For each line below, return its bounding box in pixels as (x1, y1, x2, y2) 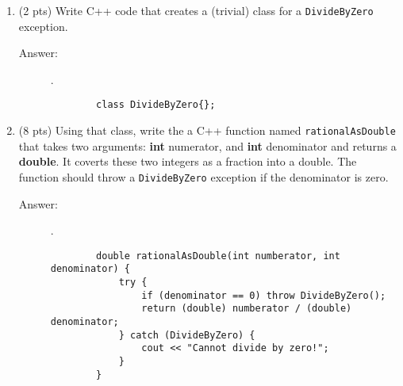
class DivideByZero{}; (96, 99, 216, 111)
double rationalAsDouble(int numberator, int (96, 250, 340, 262)
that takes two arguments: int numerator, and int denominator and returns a (18, 137, 397, 154)
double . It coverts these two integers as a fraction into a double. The (18, 153, 357, 170)
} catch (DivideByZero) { (118, 329, 255, 341)
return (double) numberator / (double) (141, 303, 352, 315)
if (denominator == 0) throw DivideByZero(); (141, 289, 386, 301)
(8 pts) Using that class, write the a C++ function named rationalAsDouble (18, 122, 396, 139)
